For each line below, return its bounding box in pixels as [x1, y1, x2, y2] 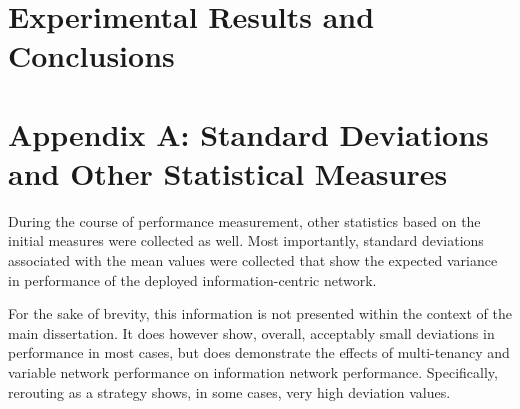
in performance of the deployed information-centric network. [8, 269, 377, 290]
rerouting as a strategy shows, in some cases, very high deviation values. [8, 381, 451, 402]
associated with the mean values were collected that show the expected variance [8, 250, 498, 271]
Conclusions [8, 35, 175, 76]
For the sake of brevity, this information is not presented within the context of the [8, 303, 512, 324]
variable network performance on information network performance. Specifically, [8, 362, 498, 383]
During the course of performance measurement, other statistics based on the [8, 210, 481, 231]
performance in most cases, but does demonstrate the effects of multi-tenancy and [8, 342, 510, 363]
